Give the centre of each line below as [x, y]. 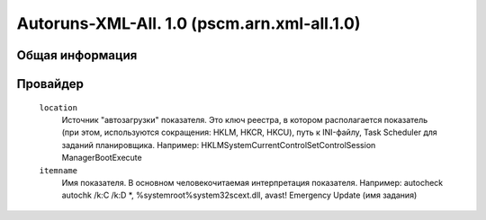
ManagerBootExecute [102, 158]
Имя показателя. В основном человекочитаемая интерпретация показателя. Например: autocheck [252, 182]
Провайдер [50, 84]
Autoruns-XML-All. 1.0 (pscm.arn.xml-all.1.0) [189, 23]
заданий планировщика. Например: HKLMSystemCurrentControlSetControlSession [219, 145]
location [58, 107]
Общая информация [77, 55]
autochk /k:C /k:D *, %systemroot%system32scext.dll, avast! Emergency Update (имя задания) [239, 195]
